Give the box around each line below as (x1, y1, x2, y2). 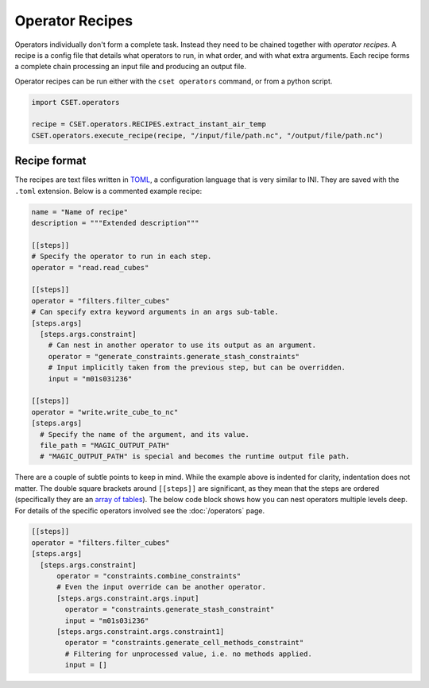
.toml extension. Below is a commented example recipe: (14, 186, 203, 195)
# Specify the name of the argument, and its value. (40, 430, 249, 439)
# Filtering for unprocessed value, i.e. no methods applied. (64, 649, 313, 659)
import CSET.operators (31, 98, 120, 106)
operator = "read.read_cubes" (31, 263, 149, 272)
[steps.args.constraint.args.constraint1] (56, 628, 225, 636)
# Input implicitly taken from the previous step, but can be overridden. (48, 363, 346, 373)
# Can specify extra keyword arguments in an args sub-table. (31, 307, 279, 317)
